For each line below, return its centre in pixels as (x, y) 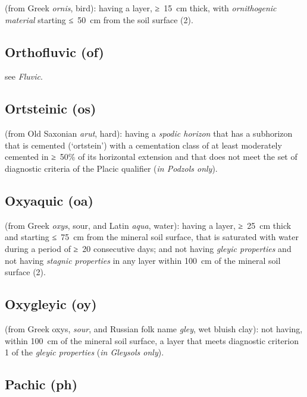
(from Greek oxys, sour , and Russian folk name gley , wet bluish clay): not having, (154, 328)
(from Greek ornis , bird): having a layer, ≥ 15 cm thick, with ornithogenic (141, 8)
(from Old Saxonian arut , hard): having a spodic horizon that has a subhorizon (149, 133)
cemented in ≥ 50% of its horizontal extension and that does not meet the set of (151, 157)
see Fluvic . (24, 76)
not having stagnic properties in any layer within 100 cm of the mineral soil (143, 260)
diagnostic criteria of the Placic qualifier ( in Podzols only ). (111, 168)
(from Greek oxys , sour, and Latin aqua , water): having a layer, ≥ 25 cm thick (148, 225)
